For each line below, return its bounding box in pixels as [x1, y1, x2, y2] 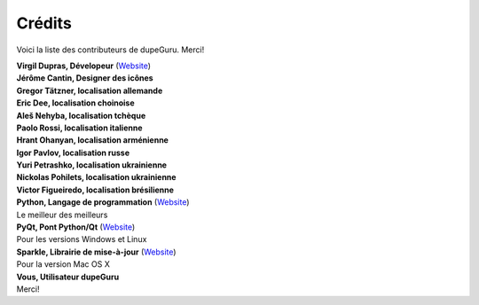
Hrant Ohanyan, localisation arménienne [16, 135, 169, 145]
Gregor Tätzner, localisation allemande [16, 85, 163, 96]
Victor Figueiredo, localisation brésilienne [16, 184, 175, 195]
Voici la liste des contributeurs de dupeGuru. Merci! [16, 44, 205, 55]
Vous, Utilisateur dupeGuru [16, 271, 120, 282]
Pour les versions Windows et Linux [16, 234, 147, 245]
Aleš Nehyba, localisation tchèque [16, 110, 146, 121]
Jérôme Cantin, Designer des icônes [16, 73, 154, 83]
